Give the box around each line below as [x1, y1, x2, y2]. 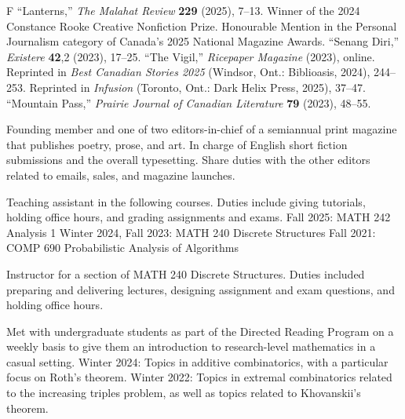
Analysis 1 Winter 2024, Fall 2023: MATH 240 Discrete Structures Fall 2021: [6, 224, 376, 240]
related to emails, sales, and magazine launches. [6, 166, 235, 183]
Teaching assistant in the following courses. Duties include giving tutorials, [6, 193, 366, 209]
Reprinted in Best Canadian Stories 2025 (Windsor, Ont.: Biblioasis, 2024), [6, 64, 370, 80]
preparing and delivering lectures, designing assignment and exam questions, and [6, 281, 395, 297]
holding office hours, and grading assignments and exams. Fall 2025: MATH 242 [6, 209, 391, 225]
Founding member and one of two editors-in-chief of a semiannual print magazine [6, 121, 397, 137]
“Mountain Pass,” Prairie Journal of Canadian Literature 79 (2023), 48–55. [6, 94, 371, 111]
